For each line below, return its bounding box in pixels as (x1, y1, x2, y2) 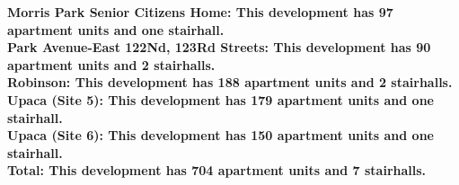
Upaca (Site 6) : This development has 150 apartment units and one (7, 126, 434, 145)
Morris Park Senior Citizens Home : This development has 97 (7, 3, 393, 21)
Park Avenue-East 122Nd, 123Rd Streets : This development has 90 (7, 38, 431, 57)
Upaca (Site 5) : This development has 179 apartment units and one (7, 90, 434, 109)
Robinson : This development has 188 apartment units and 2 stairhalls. (7, 73, 453, 92)
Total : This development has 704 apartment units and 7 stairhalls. (7, 161, 427, 180)
